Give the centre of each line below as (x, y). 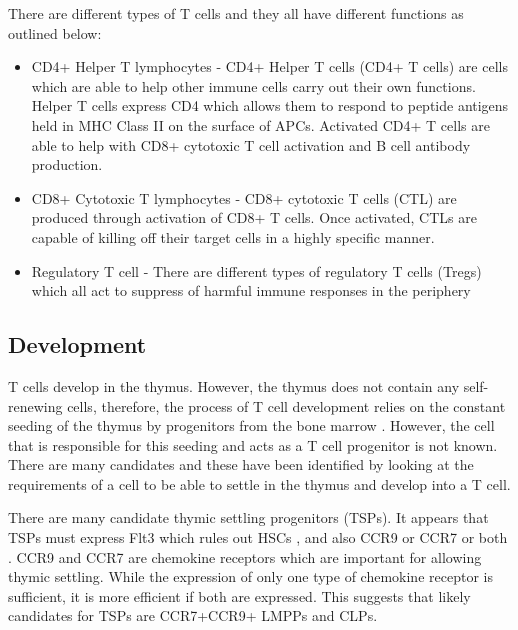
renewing (35, 405)
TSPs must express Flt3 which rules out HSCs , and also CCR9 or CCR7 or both (258, 537)
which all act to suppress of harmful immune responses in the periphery (251, 290)
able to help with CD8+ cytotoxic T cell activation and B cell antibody (251, 144)
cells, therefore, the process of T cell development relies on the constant (286, 405)
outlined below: (55, 32)
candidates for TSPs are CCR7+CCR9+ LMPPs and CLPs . (193, 615)
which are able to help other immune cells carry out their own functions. (253, 85)
